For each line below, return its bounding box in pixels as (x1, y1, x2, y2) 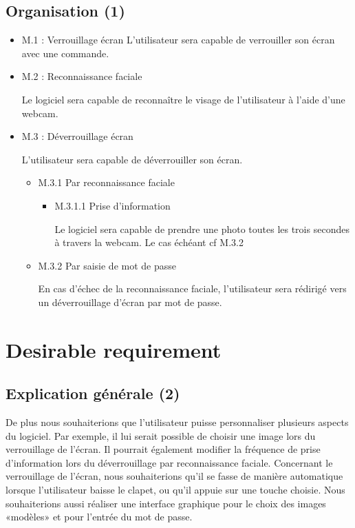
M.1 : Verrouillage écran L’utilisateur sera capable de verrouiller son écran (21, 32, 335, 47)
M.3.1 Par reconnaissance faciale (38, 175, 175, 190)
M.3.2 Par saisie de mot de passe (38, 258, 176, 272)
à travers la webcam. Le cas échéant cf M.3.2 (54, 235, 244, 250)
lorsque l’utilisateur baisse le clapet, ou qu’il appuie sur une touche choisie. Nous (6, 483, 345, 497)
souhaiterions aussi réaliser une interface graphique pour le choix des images (6, 496, 326, 510)
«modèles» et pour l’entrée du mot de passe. (6, 509, 193, 524)
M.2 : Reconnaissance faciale (21, 69, 142, 83)
